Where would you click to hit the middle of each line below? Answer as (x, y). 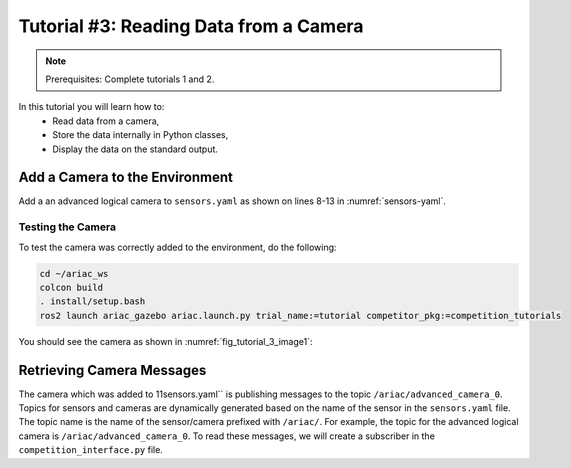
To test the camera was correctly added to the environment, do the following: (177, 247)
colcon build (71, 287)
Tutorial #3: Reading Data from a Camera (191, 26)
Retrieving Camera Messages (112, 370)
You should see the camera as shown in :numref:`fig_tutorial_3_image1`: (166, 341)
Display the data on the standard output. (135, 149)
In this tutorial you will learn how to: (91, 107)
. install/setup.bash (92, 301)
